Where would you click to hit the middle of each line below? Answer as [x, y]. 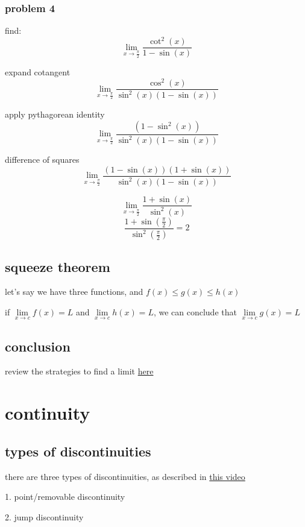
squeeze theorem [58, 266]
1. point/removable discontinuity [65, 497]
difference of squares [42, 159]
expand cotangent [38, 72]
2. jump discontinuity [44, 516]
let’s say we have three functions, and [74, 292]
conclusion [38, 346]
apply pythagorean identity [55, 114]
